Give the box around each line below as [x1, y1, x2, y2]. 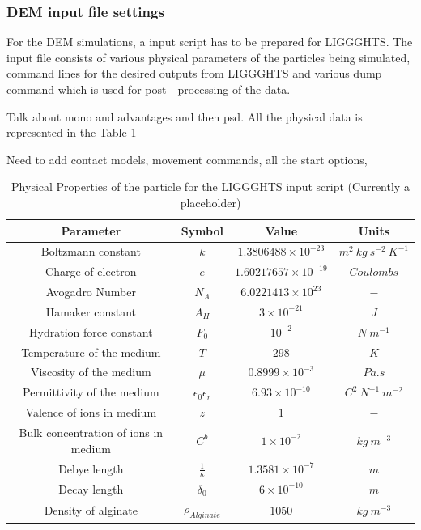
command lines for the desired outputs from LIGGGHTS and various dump [6, 65, 382, 82]
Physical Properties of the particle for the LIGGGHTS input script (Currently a [11, 178, 410, 195]
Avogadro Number [45, 283, 136, 300]
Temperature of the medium [21, 343, 161, 360]
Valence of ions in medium [25, 404, 157, 421]
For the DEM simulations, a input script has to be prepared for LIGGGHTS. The [6, 33, 413, 50]
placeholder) [180, 193, 241, 210]
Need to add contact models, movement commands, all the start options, [6, 151, 368, 167]
